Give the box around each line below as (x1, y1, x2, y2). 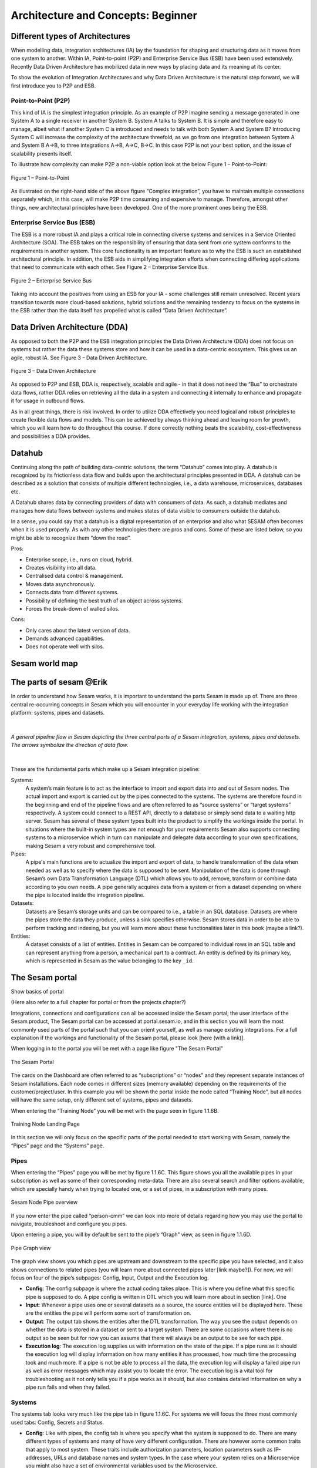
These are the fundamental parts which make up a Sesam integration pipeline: (11, 766, 200, 773)
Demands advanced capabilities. (25, 635, 105, 642)
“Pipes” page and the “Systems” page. (11, 1142, 104, 1149)
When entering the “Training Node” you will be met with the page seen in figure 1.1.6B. (11, 1107, 219, 1114)
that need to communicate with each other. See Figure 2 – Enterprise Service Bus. (11, 264, 210, 271)
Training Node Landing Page (11, 1120, 80, 1127)
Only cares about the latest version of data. (25, 627, 130, 634)
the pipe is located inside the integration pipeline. (25, 891, 145, 898)
